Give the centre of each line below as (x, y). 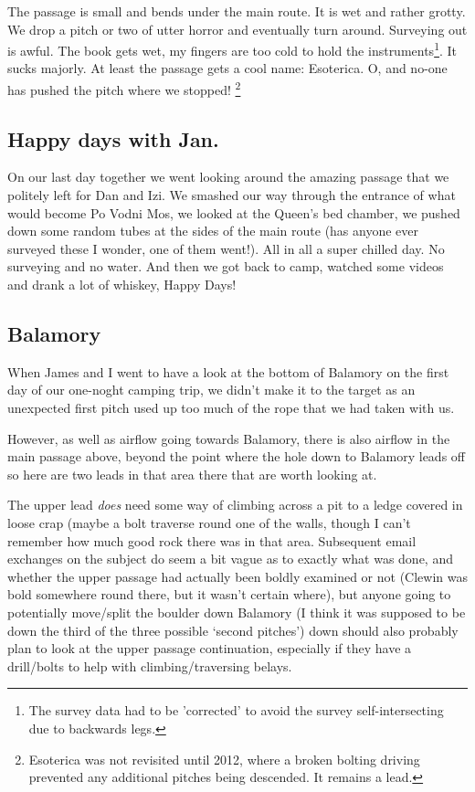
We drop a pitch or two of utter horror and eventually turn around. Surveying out (237, 29)
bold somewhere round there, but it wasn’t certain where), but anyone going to (229, 594)
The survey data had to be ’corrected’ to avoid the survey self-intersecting (236, 710)
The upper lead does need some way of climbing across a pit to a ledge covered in (235, 505)
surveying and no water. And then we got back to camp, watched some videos (226, 266)
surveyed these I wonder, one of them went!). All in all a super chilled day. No (226, 248)
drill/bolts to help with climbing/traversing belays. (150, 665)
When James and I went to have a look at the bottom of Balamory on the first (228, 371)
